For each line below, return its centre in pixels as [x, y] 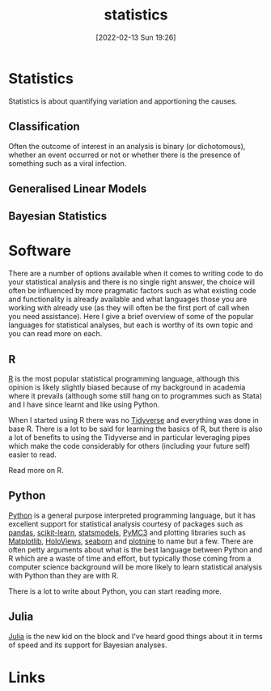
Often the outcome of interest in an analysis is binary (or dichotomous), [127, 146]
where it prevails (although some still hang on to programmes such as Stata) [135, 396]
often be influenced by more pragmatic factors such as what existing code [133, 291]
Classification [44, 127]
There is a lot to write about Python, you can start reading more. [115, 591]
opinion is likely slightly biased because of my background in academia [127, 387]
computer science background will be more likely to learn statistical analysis [135, 567]
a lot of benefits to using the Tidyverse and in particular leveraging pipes [129, 437]
